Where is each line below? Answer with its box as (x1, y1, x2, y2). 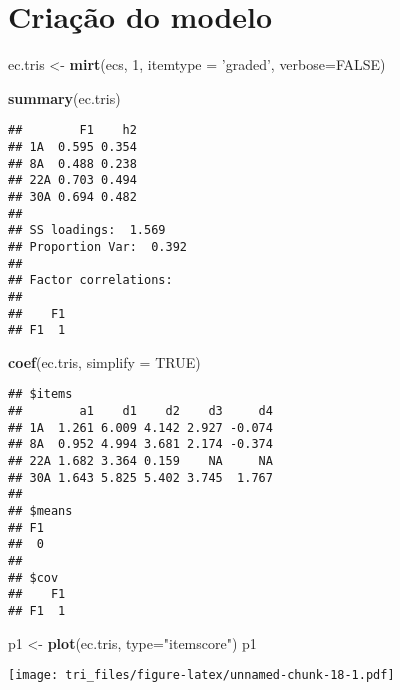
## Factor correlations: (8, 273, 173, 288)
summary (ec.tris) (8, 87, 121, 108)
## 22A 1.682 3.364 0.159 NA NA (8, 454, 273, 469)
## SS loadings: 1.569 (8, 223, 166, 238)
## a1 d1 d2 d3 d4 (8, 404, 273, 419)
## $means (8, 504, 73, 519)
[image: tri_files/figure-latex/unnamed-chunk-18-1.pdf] (8, 668, 395, 683)
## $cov (8, 570, 59, 585)
